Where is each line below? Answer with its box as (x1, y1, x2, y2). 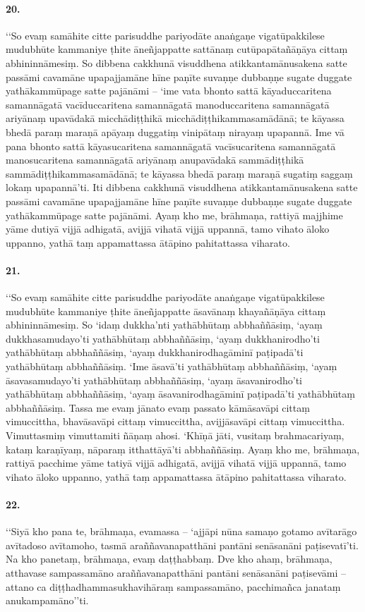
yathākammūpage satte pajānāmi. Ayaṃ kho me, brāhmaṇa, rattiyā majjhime (6, 207, 343, 222)
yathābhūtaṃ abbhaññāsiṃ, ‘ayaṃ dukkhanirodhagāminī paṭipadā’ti (6, 345, 304, 360)
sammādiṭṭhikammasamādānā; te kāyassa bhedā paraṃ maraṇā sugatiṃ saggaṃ (6, 166, 353, 180)
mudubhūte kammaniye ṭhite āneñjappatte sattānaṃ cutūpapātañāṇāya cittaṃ (6, 42, 348, 56)
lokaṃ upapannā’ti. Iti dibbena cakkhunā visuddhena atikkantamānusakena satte (6, 180, 358, 195)
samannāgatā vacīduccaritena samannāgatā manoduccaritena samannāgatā (6, 97, 330, 111)
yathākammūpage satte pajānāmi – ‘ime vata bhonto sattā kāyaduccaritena (6, 83, 332, 98)
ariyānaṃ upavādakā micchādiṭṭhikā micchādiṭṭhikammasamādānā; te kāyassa (6, 111, 345, 126)
